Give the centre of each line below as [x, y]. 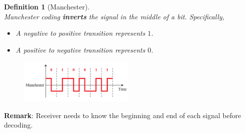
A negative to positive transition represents [80, 33]
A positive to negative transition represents [80, 49]
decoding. [18, 125]
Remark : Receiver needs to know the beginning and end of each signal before [122, 115]
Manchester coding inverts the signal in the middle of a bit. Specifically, [114, 16]
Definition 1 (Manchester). [47, 6]
